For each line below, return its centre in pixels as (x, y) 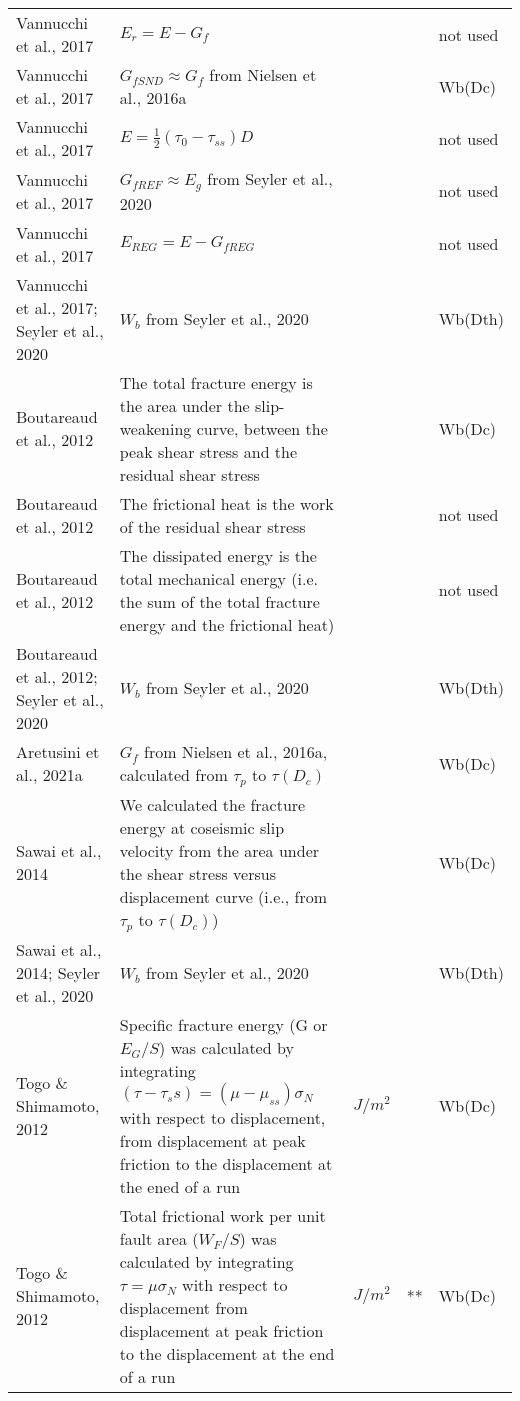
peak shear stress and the (208, 451)
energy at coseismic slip (202, 827)
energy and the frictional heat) (227, 624)
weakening (155, 428)
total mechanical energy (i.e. (219, 578)
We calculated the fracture (212, 804)
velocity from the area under (219, 850)
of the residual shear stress (212, 526)
